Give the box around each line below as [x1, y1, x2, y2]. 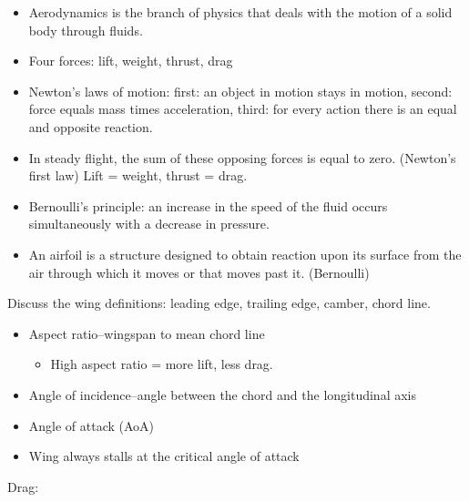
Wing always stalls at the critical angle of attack [28, 446, 300, 466]
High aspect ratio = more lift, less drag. [50, 354, 273, 374]
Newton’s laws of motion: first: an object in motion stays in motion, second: [28, 81, 453, 100]
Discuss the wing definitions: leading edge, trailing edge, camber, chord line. [7, 293, 431, 312]
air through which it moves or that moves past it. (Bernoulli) [28, 262, 370, 282]
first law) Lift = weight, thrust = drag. [28, 166, 248, 185]
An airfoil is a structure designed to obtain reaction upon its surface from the [28, 244, 462, 263]
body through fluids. [28, 20, 143, 39]
